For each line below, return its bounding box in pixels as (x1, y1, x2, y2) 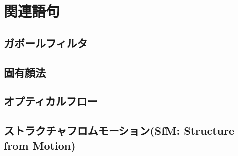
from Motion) (4, 137, 76, 153)
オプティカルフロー (4, 93, 98, 109)
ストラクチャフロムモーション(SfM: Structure (4, 123, 234, 138)
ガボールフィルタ (4, 35, 88, 50)
